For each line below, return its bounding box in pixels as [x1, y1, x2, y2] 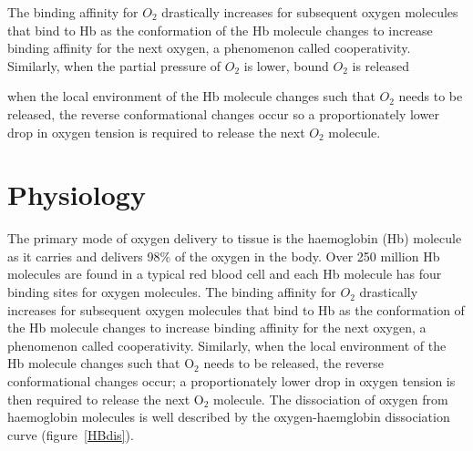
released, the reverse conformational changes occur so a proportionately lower [7, 104, 439, 123]
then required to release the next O [7, 389, 204, 408]
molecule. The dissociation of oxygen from [212, 389, 448, 408]
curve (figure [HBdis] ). [7, 425, 134, 444]
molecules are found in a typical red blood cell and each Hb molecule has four [7, 264, 442, 283]
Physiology [7, 176, 146, 213]
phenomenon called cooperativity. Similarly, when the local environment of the [7, 335, 447, 354]
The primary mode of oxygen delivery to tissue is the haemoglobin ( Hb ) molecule [7, 229, 462, 248]
